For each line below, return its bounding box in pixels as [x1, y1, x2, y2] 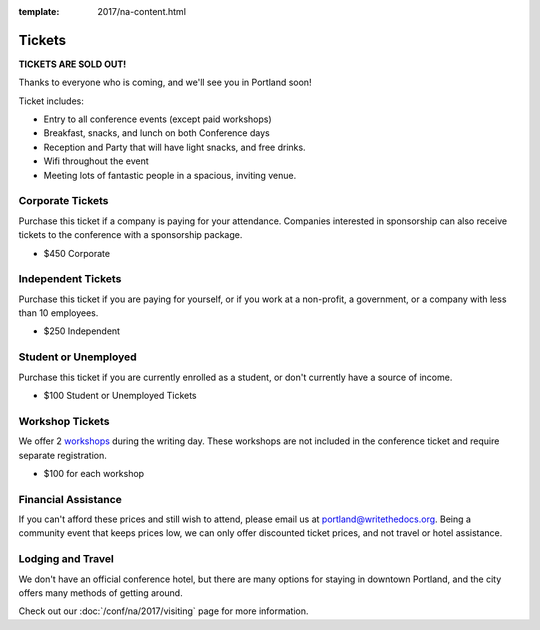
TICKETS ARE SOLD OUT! [18, 58, 127, 70]
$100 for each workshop [43, 467, 145, 479]
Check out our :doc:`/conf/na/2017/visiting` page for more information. [18, 605, 309, 617]
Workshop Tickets [18, 414, 110, 428]
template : [18, 6, 60, 17]
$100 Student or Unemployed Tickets [43, 390, 197, 402]
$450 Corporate [43, 247, 110, 259]
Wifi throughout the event [43, 155, 149, 167]
